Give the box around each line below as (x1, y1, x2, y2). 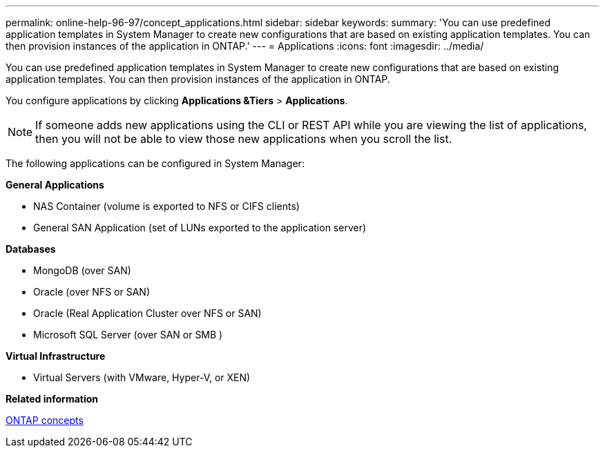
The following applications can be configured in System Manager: (6, 157, 305, 169)
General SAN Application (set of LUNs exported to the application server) (33, 222, 367, 233)
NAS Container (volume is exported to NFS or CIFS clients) (33, 200, 300, 212)
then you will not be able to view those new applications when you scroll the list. (35, 132, 452, 146)
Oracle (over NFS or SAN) (33, 286, 150, 298)
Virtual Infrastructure (6, 350, 106, 362)
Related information (6, 393, 99, 405)
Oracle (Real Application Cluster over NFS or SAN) (33, 307, 262, 319)
